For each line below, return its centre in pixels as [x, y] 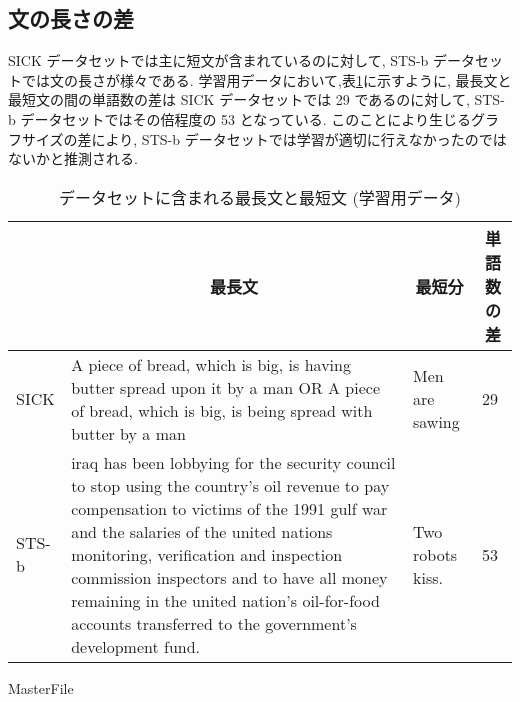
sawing [436, 422]
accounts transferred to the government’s [214, 623]
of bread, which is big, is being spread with [222, 410]
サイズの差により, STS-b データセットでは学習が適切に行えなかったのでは [264, 138]
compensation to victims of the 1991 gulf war [229, 508]
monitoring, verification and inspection [207, 554]
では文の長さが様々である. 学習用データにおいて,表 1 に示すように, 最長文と [266, 79]
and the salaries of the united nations [202, 531]
